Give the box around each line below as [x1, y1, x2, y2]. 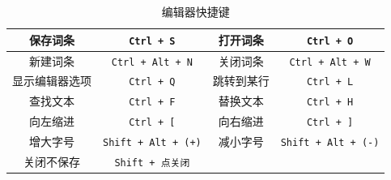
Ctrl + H [306, 96, 354, 109]
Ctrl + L [306, 76, 354, 88]
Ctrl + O [306, 35, 354, 47]
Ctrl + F [129, 96, 176, 109]
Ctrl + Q [129, 76, 176, 88]
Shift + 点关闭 [114, 157, 190, 169]
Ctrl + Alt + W [289, 56, 371, 68]
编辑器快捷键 [161, 3, 230, 19]
